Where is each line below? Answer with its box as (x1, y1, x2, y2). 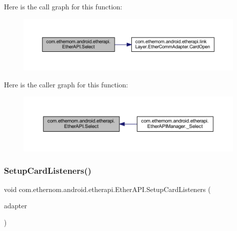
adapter (4, 200, 27, 211)
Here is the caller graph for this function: (4, 79, 128, 89)
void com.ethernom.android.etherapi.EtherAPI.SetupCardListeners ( (4, 184, 211, 194)
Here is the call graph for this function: (4, 1, 122, 11)
